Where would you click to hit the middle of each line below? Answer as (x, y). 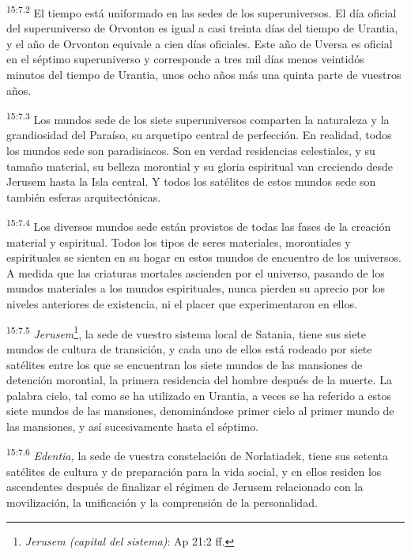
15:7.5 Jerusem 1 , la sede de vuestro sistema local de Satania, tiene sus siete (186, 332)
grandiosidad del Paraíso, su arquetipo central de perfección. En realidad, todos (199, 135)
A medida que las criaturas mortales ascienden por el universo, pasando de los (196, 272)
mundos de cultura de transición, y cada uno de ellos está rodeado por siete (189, 348)
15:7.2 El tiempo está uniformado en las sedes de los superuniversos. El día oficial (202, 11)
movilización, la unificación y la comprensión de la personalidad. (162, 502)
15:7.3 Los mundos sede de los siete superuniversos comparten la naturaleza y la (198, 118)
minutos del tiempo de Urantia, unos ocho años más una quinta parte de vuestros (204, 75)
